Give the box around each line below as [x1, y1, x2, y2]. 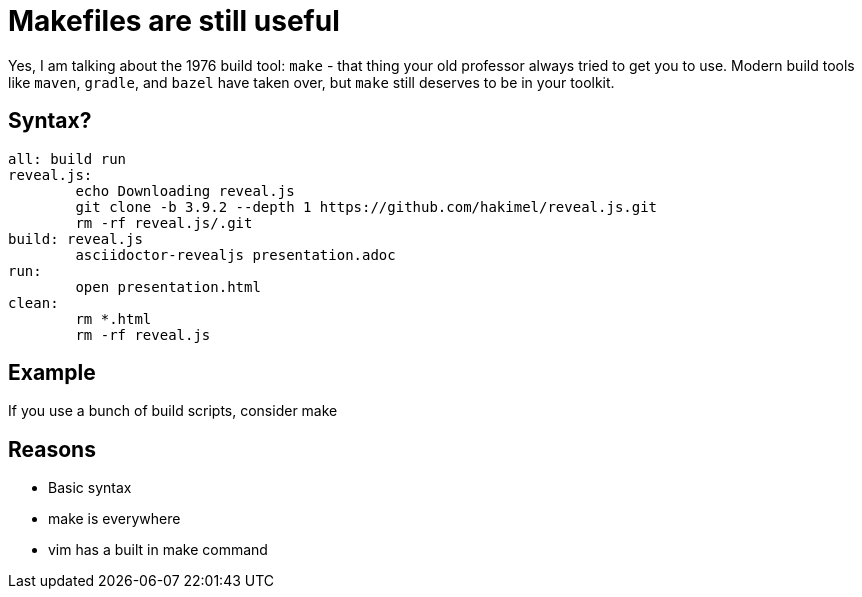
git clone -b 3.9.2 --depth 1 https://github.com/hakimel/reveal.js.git [75, 198, 658, 215]
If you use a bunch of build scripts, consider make [8, 402, 338, 420]
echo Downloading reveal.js [75, 182, 295, 199]
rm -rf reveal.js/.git [75, 214, 253, 231]
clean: [8, 294, 59, 311]
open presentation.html [75, 278, 261, 295]
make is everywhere [48, 510, 181, 528]
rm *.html [75, 310, 152, 327]
